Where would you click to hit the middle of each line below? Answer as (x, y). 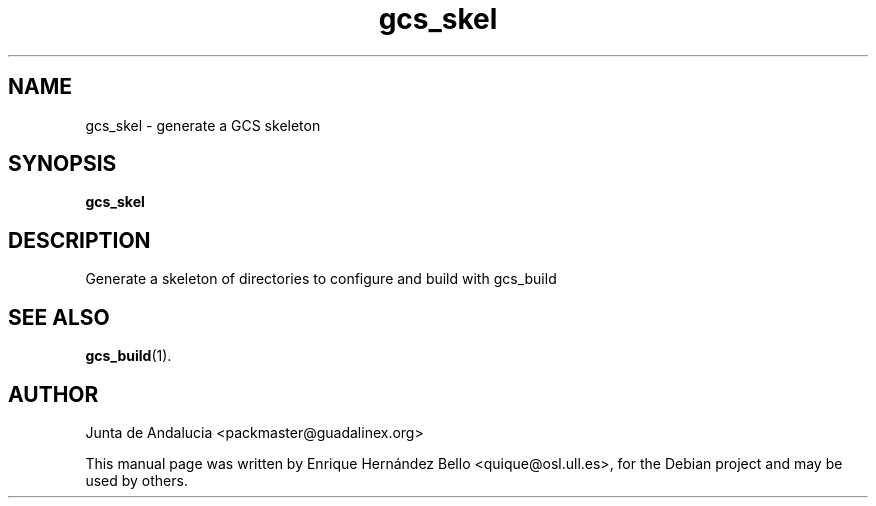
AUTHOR (53, 394)
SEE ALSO (59, 317)
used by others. (136, 480)
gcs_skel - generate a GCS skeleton (203, 125)
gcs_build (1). (128, 356)
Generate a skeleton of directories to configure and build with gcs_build (321, 279)
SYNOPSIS (62, 164)
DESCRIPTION (79, 240)
